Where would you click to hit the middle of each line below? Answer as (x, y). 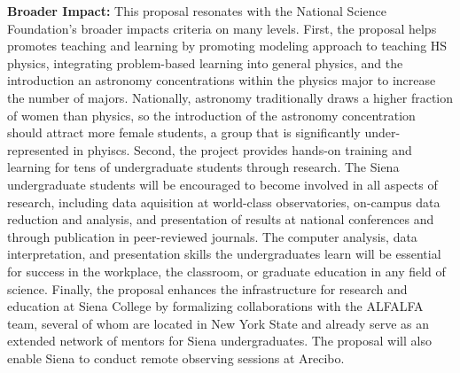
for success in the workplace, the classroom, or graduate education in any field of (226, 271)
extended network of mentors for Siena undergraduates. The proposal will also (219, 341)
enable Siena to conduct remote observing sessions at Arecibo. (176, 357)
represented (38, 149)
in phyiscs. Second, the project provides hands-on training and (242, 149)
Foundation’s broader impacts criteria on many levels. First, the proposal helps (222, 28)
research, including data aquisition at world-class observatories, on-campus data (224, 202)
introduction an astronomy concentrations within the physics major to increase (222, 80)
